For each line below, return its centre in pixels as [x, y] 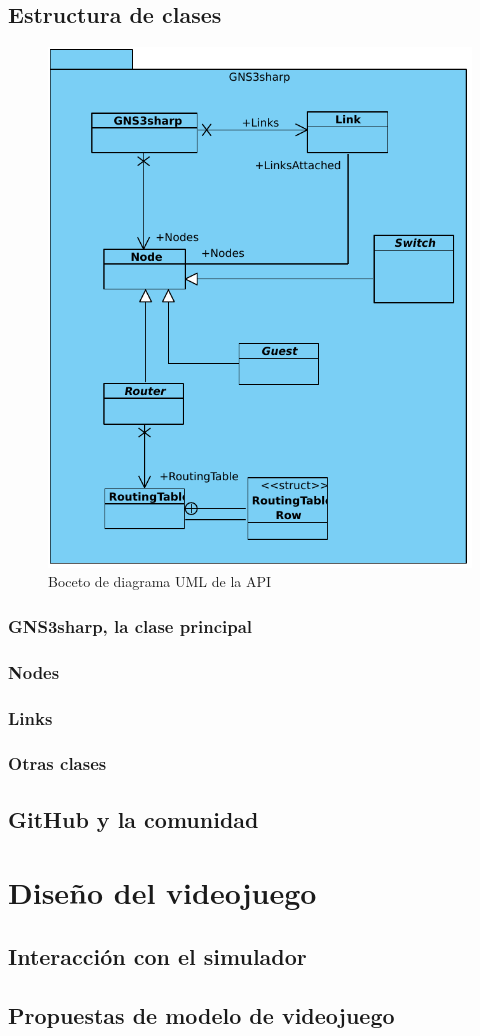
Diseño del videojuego [162, 892]
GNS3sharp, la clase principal [130, 625]
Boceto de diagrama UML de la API [160, 581]
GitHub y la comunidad [133, 818]
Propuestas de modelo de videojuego [201, 1014]
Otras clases [57, 763]
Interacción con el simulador [157, 955]
